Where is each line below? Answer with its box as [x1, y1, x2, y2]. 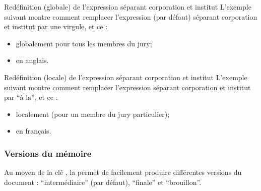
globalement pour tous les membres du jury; [16, 38, 152, 48]
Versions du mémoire [4, 147, 92, 159]
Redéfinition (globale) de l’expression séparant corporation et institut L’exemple [4, 2, 251, 12]
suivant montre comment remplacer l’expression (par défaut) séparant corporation [4, 11, 257, 22]
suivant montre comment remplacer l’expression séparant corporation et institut [4, 82, 251, 92]
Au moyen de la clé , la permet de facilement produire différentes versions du [4, 167, 242, 177]
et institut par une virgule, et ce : [4, 21, 108, 32]
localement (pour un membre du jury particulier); [16, 108, 170, 119]
